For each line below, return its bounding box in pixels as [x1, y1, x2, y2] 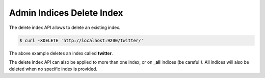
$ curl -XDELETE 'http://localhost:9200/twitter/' [19, 37, 144, 43]
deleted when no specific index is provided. [9, 66, 98, 72]
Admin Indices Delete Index [9, 7, 123, 18]
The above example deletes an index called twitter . [9, 50, 113, 56]
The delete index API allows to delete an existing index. [9, 25, 121, 30]
